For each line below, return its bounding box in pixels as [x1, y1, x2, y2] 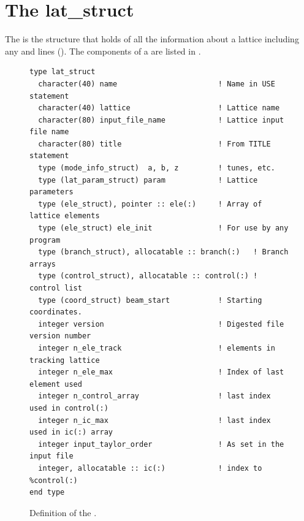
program [29, 235, 61, 245]
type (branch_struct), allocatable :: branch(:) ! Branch [38, 248, 289, 257]
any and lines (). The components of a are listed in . [5, 44, 201, 57]
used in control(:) [29, 403, 108, 413]
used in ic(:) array [29, 428, 113, 437]
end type [29, 488, 65, 497]
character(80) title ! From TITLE [38, 139, 271, 148]
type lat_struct [29, 67, 96, 77]
